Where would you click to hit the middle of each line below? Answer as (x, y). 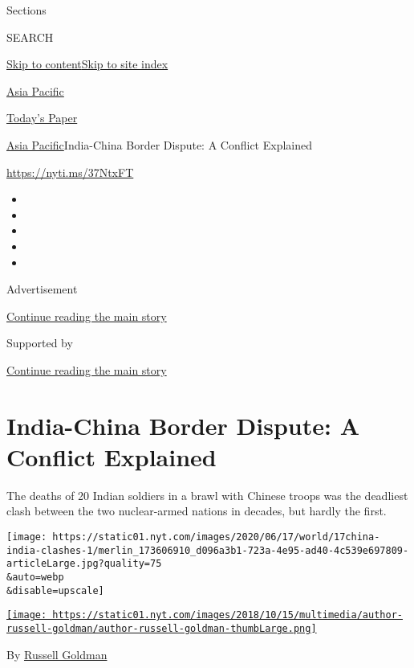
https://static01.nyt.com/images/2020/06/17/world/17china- (216, 537)
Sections (26, 10)
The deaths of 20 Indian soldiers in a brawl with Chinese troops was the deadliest (207, 495)
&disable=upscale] (55, 590)
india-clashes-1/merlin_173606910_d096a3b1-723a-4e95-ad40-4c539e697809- (208, 550)
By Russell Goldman (57, 654)
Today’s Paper (42, 118)
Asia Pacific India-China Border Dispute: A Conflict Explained (160, 144)
